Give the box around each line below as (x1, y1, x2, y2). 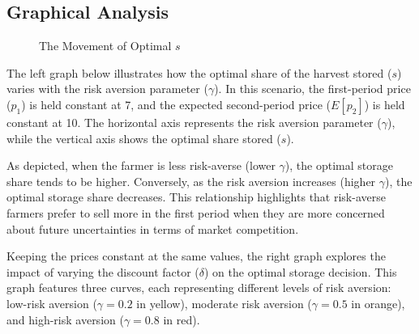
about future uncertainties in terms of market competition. (6, 220, 299, 237)
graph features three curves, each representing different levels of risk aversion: (6, 279, 391, 296)
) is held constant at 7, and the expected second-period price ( (21, 95, 331, 112)
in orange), (351, 294, 405, 311)
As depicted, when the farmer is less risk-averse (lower (6, 157, 276, 174)
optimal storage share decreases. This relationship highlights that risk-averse (6, 188, 386, 205)
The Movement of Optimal (39, 37, 172, 54)
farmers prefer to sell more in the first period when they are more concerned (6, 204, 385, 221)
